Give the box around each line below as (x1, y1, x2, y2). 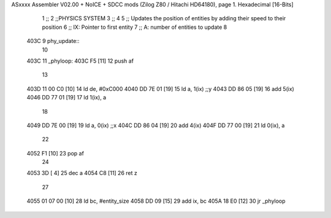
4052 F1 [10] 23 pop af (26, 149, 84, 157)
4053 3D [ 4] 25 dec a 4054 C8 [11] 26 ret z (26, 169, 137, 177)
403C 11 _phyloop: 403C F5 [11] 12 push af (26, 57, 134, 64)
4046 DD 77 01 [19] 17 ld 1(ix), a (26, 94, 107, 101)
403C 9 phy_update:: (26, 37, 80, 45)
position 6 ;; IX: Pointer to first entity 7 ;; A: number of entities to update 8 (42, 23, 227, 31)
